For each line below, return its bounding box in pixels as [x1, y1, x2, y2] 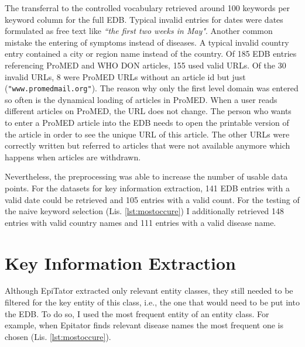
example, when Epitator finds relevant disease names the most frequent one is [5, 319, 283, 331]
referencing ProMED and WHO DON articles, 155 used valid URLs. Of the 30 [5, 59, 286, 71]
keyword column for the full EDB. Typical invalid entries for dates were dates [5, 13, 283, 25]
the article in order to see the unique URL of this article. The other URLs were [5, 128, 290, 140]
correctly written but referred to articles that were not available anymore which [5, 139, 290, 152]
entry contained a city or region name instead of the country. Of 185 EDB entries [5, 47, 297, 60]
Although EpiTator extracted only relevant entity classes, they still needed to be [5, 284, 293, 297]
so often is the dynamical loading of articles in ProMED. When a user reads [5, 93, 277, 105]
